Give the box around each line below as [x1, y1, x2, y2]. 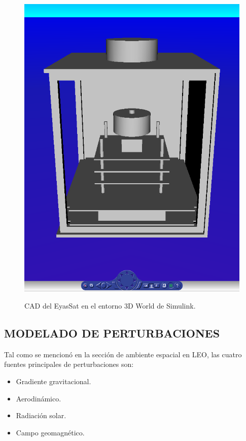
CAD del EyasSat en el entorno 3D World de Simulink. [24, 300, 196, 311]
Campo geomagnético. [16, 427, 85, 437]
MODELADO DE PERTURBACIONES [4, 325, 220, 341]
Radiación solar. [16, 410, 66, 421]
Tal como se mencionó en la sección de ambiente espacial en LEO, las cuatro [4, 349, 242, 359]
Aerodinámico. [16, 393, 61, 403]
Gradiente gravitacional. [16, 376, 91, 386]
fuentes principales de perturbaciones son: [4, 359, 134, 369]
